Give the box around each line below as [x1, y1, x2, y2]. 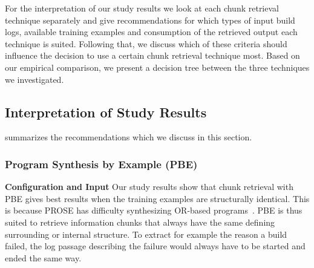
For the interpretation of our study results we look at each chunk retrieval [5, 2, 279, 14]
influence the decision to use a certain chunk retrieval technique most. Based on [5, 49, 300, 62]
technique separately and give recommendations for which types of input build [5, 13, 295, 26]
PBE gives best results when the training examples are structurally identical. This [5, 192, 310, 204]
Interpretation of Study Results [5, 102, 207, 121]
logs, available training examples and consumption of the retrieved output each [5, 25, 298, 38]
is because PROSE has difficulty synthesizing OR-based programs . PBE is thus [5, 204, 303, 217]
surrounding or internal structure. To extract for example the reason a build [5, 227, 287, 240]
